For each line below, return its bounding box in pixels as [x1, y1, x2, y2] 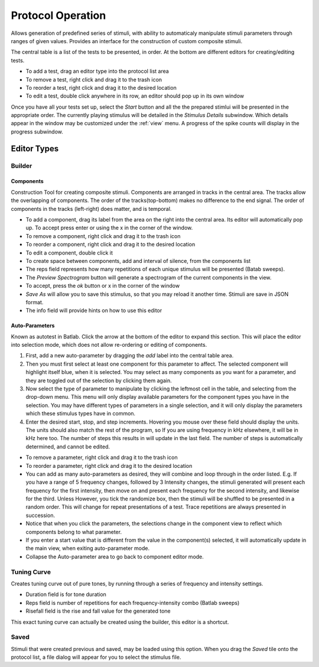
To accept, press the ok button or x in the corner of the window [25, 282, 180, 289]
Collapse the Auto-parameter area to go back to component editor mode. [25, 553, 204, 560]
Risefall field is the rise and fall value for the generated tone [25, 607, 171, 614]
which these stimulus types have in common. [25, 410, 136, 417]
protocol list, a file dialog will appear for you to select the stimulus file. [11, 653, 181, 661]
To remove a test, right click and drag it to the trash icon [25, 76, 162, 83]
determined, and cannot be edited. [25, 443, 110, 450]
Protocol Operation [11, 9, 106, 22]
